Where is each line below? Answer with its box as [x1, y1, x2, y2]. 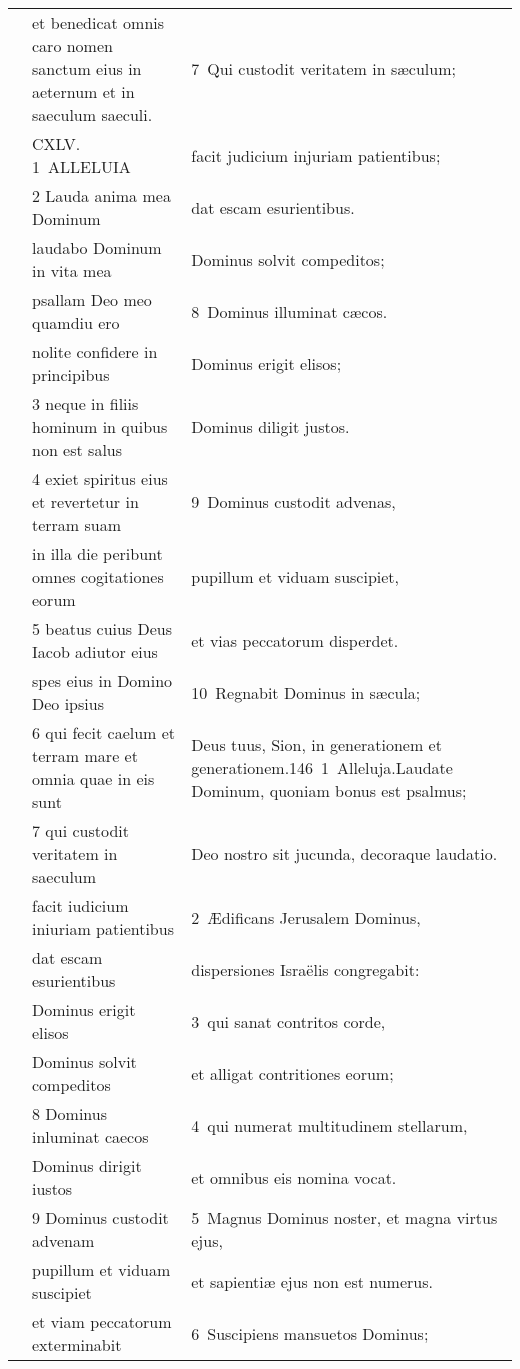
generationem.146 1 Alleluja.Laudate [191, 755, 453, 779]
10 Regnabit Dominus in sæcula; [191, 680, 421, 704]
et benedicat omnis [32, 11, 165, 34]
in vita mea [32, 259, 112, 282]
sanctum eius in [32, 57, 142, 80]
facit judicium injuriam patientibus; [191, 143, 441, 167]
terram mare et [32, 744, 138, 767]
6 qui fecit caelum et [32, 721, 176, 744]
